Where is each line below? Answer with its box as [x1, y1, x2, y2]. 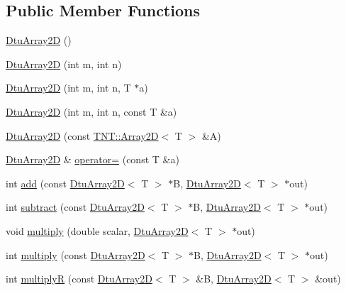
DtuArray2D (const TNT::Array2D [6, 128, 159, 143]
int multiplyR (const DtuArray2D [6, 271, 152, 286]
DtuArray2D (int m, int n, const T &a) [6, 104, 177, 119]
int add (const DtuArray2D [6, 175, 125, 190]
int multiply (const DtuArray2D [6, 247, 145, 262]
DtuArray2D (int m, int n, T [6, 80, 131, 95]
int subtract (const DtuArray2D [6, 199, 145, 214]
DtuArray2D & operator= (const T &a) [6, 152, 179, 167]
